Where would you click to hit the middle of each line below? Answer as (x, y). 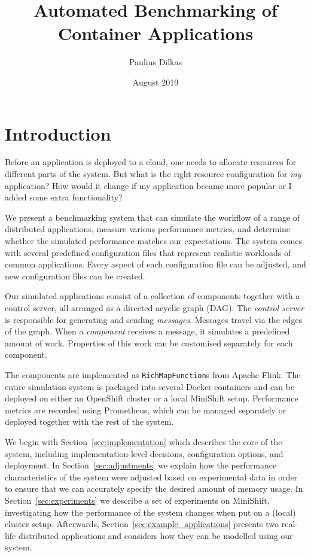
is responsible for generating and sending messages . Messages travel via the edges (154, 319)
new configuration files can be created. (75, 276)
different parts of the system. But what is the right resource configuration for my (153, 174)
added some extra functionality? (64, 197)
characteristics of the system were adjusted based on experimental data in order (151, 477)
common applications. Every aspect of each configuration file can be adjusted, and (155, 264)
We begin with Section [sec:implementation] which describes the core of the (144, 441)
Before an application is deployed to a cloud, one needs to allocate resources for (151, 162)
